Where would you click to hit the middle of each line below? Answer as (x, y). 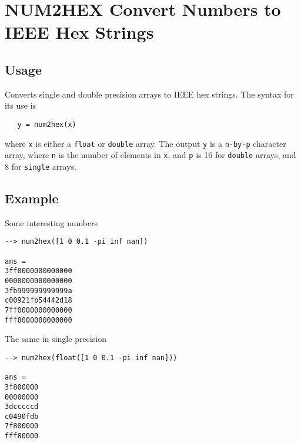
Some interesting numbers (51, 222)
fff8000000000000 (39, 320)
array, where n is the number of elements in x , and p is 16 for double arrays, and (150, 155)
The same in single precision (56, 339)
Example (32, 198)
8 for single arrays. (41, 166)
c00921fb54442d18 (39, 301)
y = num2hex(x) (47, 124)
